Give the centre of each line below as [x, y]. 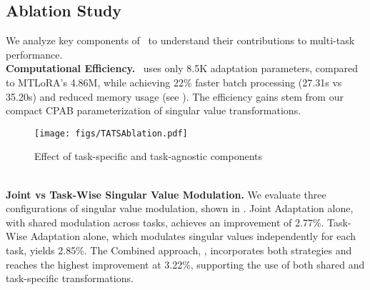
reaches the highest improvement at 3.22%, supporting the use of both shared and [185, 264]
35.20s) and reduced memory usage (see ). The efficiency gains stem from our [175, 96]
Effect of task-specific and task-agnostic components [149, 156]
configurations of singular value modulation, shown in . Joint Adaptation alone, [180, 208]
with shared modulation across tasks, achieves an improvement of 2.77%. [165, 222]
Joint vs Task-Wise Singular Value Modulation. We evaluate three [166, 194]
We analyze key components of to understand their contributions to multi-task [180, 40]
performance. [34, 54]
